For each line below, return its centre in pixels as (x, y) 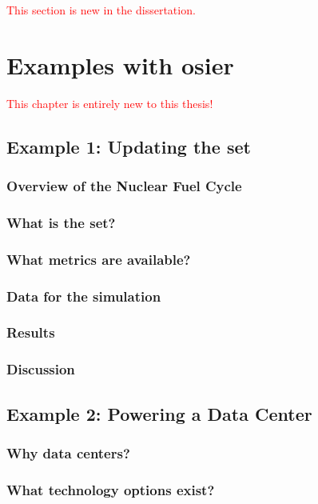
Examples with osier (120, 64)
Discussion (41, 369)
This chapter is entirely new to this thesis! (110, 103)
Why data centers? (68, 452)
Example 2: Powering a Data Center (159, 413)
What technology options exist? (111, 489)
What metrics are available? (99, 259)
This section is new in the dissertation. (101, 10)
